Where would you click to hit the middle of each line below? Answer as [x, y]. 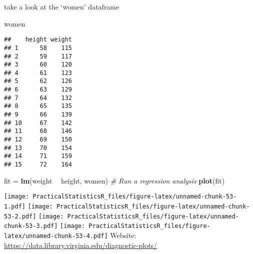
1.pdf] [15, 206]
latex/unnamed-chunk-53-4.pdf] [56, 236]
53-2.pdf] [20, 216]
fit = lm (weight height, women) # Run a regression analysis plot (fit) [114, 180]
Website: [123, 235]
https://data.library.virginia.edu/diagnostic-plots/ [81, 245]
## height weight [38, 40]
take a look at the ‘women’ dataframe [62, 6]
